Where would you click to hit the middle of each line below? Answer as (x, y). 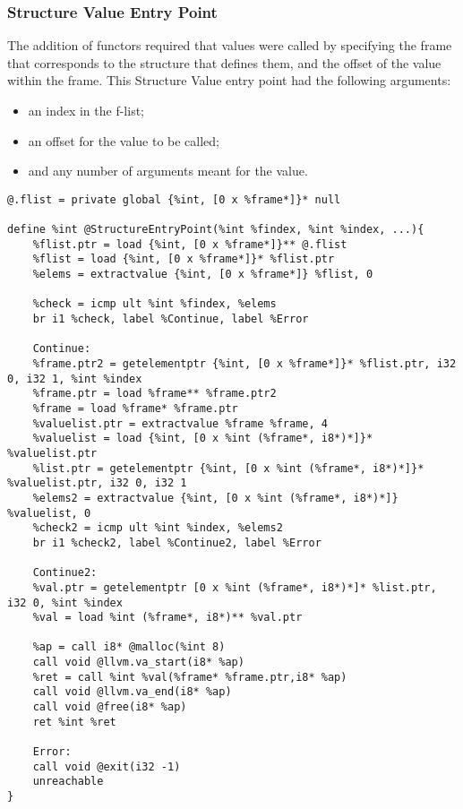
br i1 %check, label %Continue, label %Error (171, 319)
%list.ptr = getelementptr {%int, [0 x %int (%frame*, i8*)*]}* (228, 468)
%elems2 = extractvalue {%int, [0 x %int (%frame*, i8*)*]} (215, 498)
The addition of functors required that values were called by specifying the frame (230, 45)
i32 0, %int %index (65, 602)
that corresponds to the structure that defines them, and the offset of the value (224, 62)
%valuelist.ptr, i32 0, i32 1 (97, 483)
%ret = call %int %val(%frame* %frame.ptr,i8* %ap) (190, 677)
